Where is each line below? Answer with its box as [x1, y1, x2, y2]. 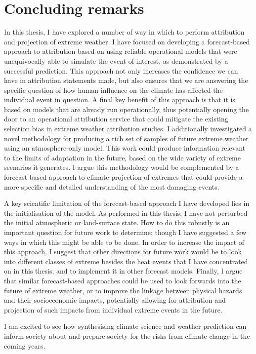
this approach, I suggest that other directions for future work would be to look [4, 246, 242, 257]
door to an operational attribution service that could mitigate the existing [4, 114, 228, 124]
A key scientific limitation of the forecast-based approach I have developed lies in [4, 198, 250, 208]
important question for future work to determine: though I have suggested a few [4, 227, 247, 237]
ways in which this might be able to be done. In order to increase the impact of [4, 236, 245, 247]
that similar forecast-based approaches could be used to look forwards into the [4, 275, 241, 285]
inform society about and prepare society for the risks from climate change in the [4, 330, 250, 341]
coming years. [4, 340, 45, 351]
